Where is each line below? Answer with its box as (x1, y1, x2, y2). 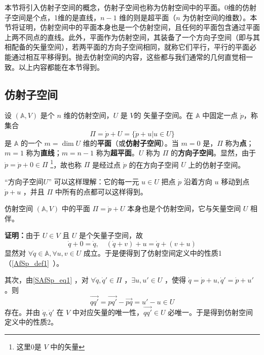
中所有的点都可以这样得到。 (55, 186, 147, 196)
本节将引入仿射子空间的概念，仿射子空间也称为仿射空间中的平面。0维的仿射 (5, 2, 256, 12)
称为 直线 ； (26, 147, 62, 158)
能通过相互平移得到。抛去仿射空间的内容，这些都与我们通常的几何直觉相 (5, 51, 246, 62)
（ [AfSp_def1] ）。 (5, 257, 63, 268)
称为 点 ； (225, 137, 254, 148)
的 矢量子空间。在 (134, 110, 194, 121)
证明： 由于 (5, 230, 40, 241)
